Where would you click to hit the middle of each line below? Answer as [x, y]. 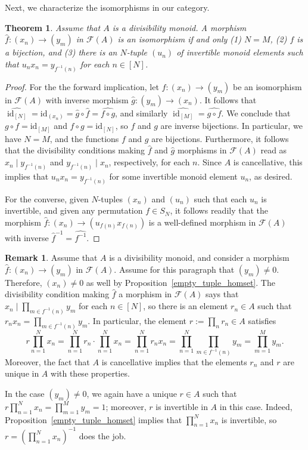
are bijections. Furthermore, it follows [220, 138]
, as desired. [271, 176]
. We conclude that [256, 112]
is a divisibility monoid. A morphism [179, 27]
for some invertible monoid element [173, 176]
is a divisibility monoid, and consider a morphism [199, 258]
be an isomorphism [267, 86]
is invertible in [182, 406]
